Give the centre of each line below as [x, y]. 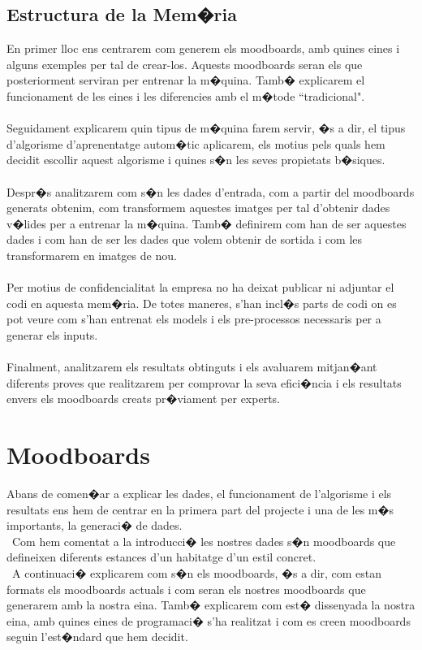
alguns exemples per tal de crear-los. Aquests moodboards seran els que [185, 64]
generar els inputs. [52, 334]
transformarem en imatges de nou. [92, 255]
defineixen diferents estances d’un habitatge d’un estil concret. [161, 557]
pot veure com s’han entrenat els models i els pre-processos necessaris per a [194, 319]
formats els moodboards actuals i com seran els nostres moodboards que [186, 589]
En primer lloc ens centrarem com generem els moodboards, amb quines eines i [203, 48]
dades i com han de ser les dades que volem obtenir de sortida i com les [185, 239]
